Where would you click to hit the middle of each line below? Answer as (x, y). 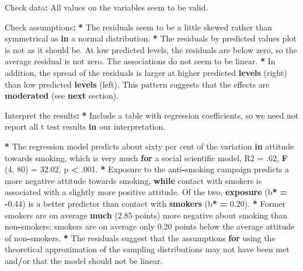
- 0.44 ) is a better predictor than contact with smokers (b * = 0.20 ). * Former (145, 203)
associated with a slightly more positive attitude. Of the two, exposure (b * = (146, 192)
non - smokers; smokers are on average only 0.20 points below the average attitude (150, 226)
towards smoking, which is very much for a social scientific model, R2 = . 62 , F (146, 157)
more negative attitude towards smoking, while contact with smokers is (133, 180)
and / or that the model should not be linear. (84, 260)
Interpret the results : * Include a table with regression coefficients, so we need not (152, 115)
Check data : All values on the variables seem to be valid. (107, 7)
